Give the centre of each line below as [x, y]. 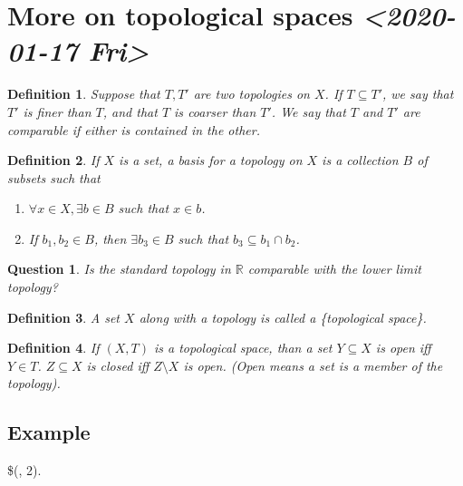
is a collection [360, 160]
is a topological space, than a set [243, 348]
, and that [130, 111]
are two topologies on [251, 94]
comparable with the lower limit [334, 269]
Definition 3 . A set [64, 317]
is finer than [57, 111]
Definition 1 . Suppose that [84, 94]
